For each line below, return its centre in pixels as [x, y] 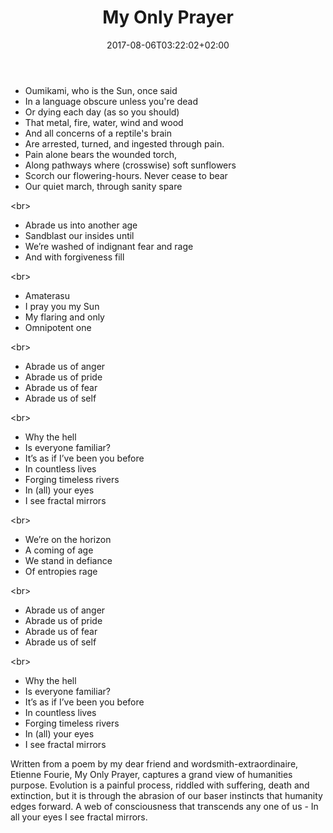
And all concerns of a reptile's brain [98, 133]
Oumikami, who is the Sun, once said [101, 90]
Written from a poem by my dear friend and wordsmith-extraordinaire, [154, 763]
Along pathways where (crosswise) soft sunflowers [130, 165]
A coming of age [59, 550]
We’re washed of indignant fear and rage [109, 246]
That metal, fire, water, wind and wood [104, 122]
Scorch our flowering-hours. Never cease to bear [126, 175]
